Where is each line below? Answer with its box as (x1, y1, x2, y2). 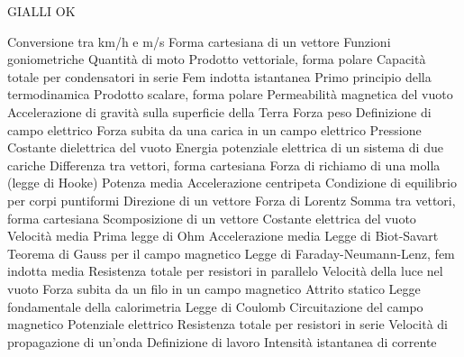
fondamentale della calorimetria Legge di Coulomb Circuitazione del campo (7, 297, 423, 316)
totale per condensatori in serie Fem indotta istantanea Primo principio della (7, 67, 432, 86)
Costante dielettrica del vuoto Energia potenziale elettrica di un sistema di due (7, 138, 443, 157)
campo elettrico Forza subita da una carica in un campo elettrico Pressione (7, 120, 422, 139)
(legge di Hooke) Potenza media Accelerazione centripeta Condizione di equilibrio (7, 173, 457, 192)
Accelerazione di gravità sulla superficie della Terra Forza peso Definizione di (7, 102, 432, 121)
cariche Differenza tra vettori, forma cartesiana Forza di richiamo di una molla (7, 155, 441, 174)
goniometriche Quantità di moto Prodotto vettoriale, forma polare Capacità (7, 50, 426, 69)
